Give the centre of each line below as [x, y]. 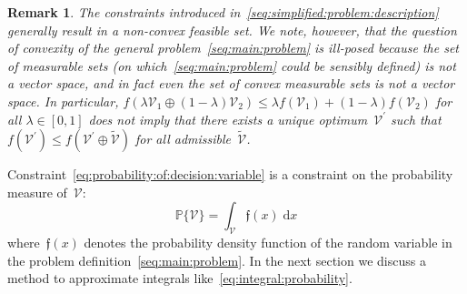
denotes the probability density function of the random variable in [268, 243]
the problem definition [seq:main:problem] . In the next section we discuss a [217, 260]
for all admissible [183, 139]
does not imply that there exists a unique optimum [228, 119]
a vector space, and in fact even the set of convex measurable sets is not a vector [231, 83]
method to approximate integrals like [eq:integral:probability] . [180, 278]
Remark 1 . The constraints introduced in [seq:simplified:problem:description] [223, 12]
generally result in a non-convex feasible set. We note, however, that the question [232, 30]
